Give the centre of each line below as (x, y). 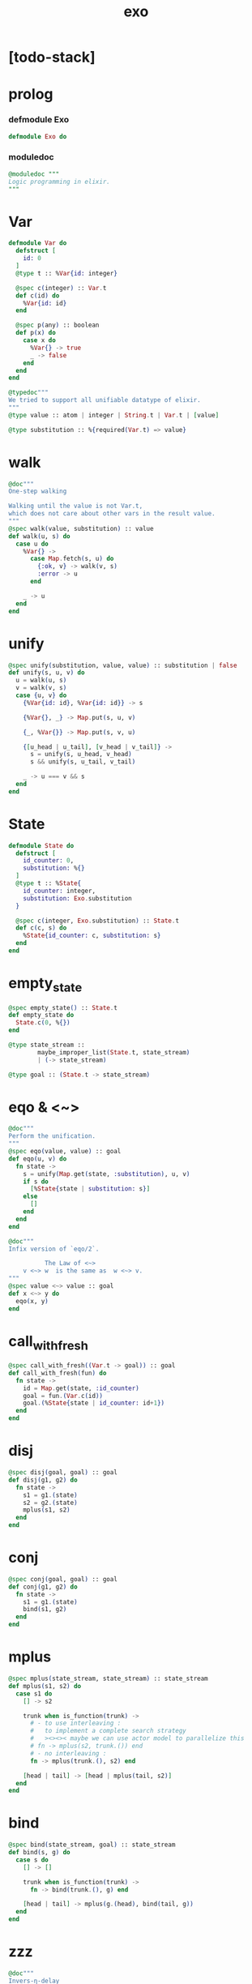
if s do (36, 1182)
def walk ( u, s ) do (39, 536)
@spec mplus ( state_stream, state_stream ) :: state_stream (108, 1679)
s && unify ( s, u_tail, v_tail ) (83, 762)
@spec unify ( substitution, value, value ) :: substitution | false (123, 665)
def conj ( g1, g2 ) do (43, 1587)
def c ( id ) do (38, 295)
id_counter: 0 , (49, 861)
